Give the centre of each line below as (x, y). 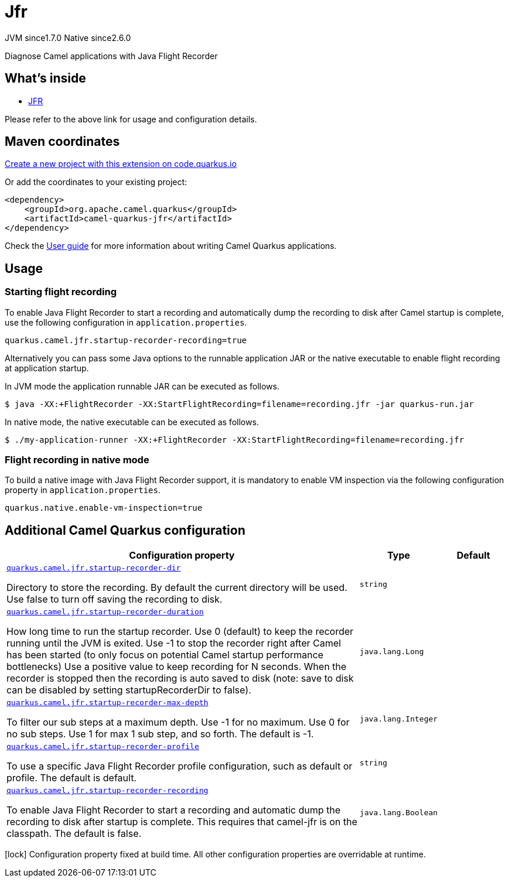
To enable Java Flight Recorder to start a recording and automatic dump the (174, 810)
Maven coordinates (62, 142)
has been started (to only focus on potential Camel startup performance (165, 655)
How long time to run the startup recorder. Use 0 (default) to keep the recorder (180, 632)
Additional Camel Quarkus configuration (125, 530)
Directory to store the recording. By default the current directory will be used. (177, 588)
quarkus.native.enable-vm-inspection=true (104, 508)
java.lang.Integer (398, 719)
